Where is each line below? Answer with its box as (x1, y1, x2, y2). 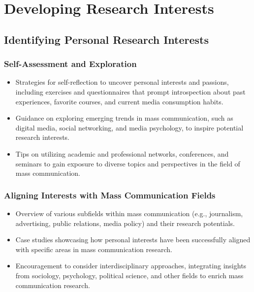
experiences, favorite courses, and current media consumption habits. (15, 96, 223, 106)
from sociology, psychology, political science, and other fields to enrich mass (15, 270, 244, 280)
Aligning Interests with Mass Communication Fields (4, 189, 216, 201)
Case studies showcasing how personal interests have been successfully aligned (15, 234, 251, 245)
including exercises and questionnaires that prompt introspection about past (15, 86, 246, 97)
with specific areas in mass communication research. (15, 244, 172, 254)
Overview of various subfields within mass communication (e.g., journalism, (15, 208, 243, 218)
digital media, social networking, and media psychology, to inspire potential (15, 122, 244, 132)
